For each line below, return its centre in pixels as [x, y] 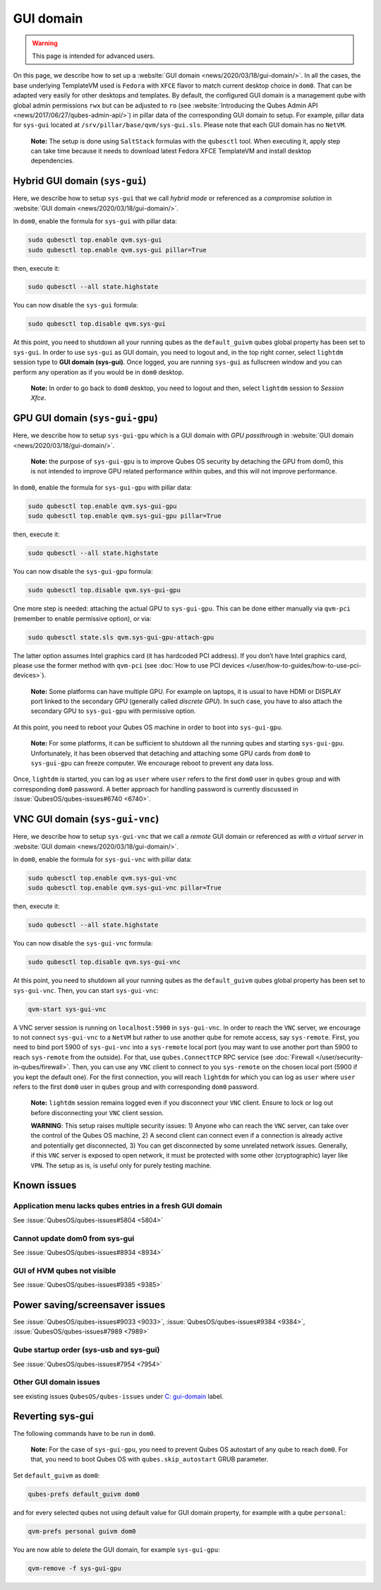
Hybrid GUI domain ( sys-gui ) [80, 181]
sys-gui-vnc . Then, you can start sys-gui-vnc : [86, 990]
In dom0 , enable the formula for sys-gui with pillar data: [95, 221]
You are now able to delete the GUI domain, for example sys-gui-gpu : [116, 1549]
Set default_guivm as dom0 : [56, 1475]
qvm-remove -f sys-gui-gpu [74, 1568]
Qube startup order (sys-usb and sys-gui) [86, 1350]
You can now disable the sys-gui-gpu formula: [83, 572]
